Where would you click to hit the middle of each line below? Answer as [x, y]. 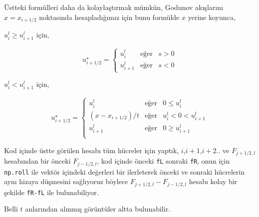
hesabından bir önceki [37, 161]
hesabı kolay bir [213, 181]
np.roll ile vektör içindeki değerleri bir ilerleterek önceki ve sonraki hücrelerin [125, 171]
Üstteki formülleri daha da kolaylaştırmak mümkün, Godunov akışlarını [114, 7]
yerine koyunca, [212, 17]
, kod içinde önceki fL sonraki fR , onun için [163, 161]
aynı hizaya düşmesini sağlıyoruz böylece [66, 181]
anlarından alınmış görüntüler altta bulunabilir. [98, 209]
